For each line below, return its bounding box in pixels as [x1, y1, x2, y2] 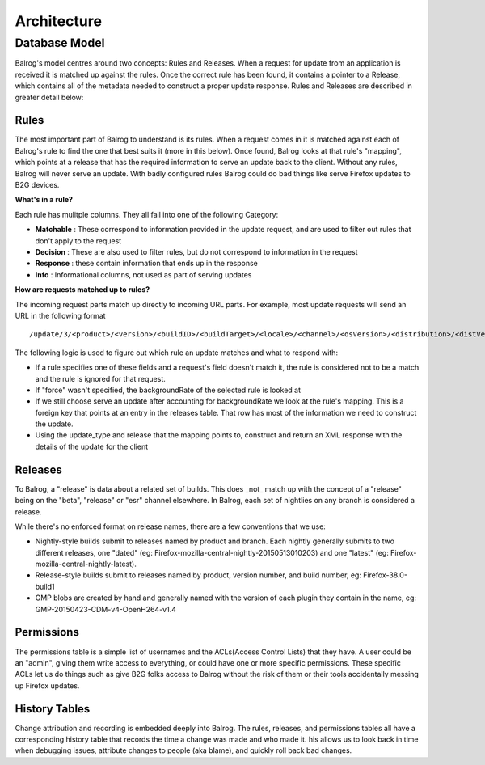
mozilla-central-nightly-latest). [35, 559, 137, 569]
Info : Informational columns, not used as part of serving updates [35, 269, 252, 279]
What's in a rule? [15, 195, 73, 205]
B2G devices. [15, 180, 60, 190]
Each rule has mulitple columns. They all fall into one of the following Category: [15, 209, 279, 219]
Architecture [15, 12, 103, 30]
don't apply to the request [35, 235, 122, 246]
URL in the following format [15, 311, 106, 320]
